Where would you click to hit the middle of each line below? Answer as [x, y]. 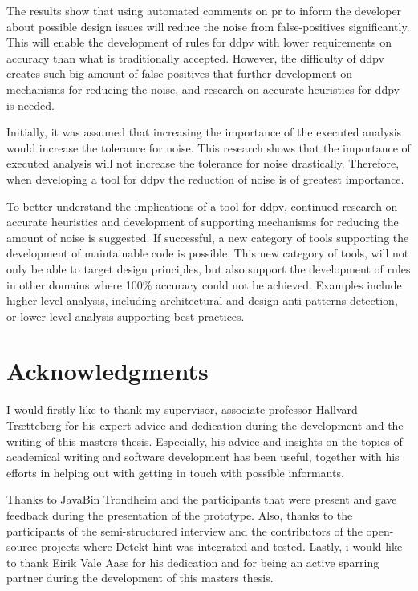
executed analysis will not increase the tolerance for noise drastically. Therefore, [203, 163]
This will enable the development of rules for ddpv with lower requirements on [199, 42]
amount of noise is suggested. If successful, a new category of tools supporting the [208, 237]
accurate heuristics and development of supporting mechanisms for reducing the [203, 222]
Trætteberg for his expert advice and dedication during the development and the [205, 425]
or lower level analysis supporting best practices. [126, 316]
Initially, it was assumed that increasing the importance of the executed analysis [204, 132]
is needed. [30, 105]
